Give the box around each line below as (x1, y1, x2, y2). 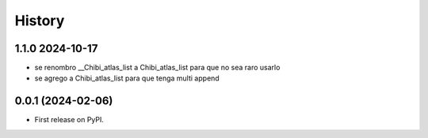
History (14, 12, 65, 29)
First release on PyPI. (34, 115, 105, 125)
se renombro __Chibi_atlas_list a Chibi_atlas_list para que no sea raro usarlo (34, 63, 281, 73)
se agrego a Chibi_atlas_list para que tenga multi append (34, 73, 220, 83)
